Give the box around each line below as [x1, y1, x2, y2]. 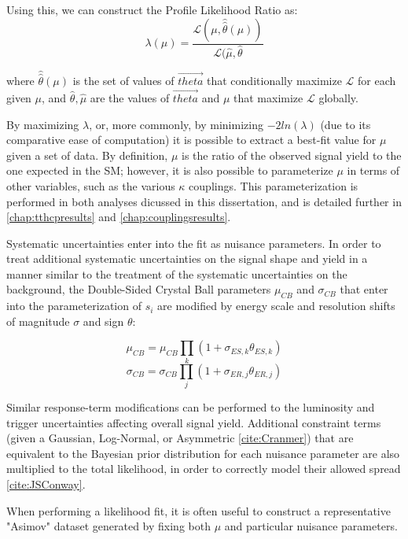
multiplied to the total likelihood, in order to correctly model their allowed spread [6, 460, 401, 477]
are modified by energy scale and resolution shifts [157, 297, 395, 314]
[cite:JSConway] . [6, 476, 86, 493]
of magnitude [6, 312, 70, 329]
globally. [318, 89, 358, 105]
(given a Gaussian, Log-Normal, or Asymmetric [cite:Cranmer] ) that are [6, 430, 354, 446]
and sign [83, 312, 124, 329]
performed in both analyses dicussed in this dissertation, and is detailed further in [6, 193, 402, 209]
